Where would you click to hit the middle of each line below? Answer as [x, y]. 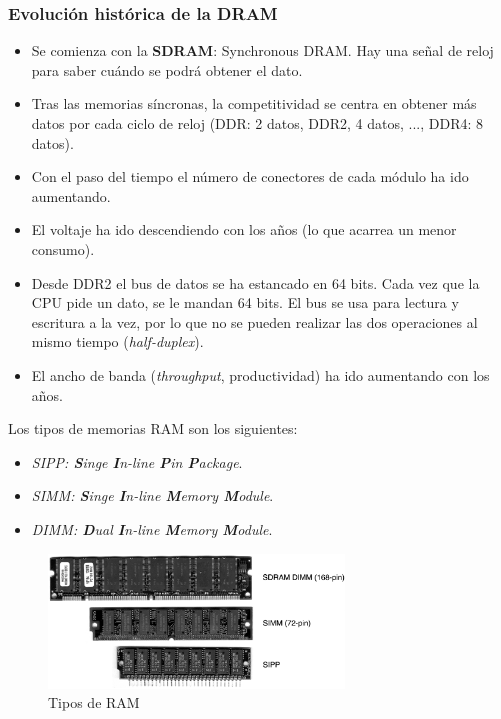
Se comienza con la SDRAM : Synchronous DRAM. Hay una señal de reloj [262, 50]
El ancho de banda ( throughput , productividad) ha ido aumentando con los [260, 374]
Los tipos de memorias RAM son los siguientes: [153, 428]
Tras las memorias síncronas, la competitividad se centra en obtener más [254, 103]
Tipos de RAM [94, 702]
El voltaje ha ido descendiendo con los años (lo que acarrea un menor [244, 229]
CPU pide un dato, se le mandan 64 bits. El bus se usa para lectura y [245, 302]
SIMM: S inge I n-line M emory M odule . [152, 495]
